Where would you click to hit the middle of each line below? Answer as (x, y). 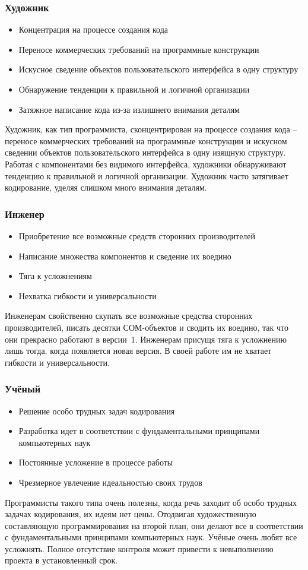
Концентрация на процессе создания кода (93, 29)
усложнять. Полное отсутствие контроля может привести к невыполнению (139, 548)
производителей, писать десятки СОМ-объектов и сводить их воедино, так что (147, 327)
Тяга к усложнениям (55, 276)
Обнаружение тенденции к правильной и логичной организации (134, 89)
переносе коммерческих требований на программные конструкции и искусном (146, 140)
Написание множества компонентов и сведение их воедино (125, 256)
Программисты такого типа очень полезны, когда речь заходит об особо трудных (151, 502)
